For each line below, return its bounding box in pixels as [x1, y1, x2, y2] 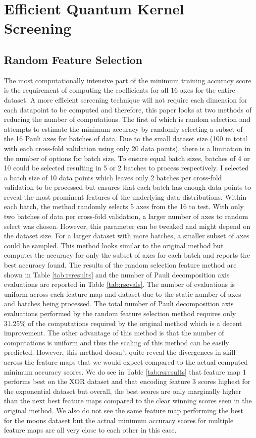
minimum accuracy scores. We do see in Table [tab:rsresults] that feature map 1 [4, 366, 247, 377]
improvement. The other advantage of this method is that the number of [4, 328, 224, 338]
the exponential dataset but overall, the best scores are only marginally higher [4, 385, 242, 396]
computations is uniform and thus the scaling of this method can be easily [4, 337, 229, 347]
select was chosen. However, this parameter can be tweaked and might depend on [4, 220, 251, 231]
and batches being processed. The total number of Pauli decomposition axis [4, 298, 234, 309]
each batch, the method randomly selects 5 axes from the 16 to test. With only [4, 201, 244, 212]
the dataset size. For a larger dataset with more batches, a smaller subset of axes [4, 230, 250, 241]
